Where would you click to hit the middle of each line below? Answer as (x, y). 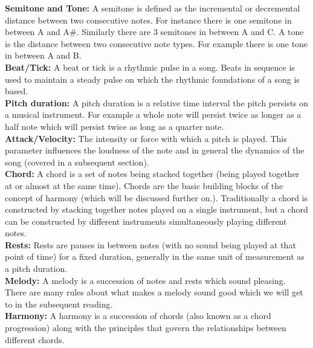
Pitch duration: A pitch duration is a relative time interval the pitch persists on (157, 102)
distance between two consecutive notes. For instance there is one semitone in (148, 20)
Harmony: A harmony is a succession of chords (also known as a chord (138, 316)
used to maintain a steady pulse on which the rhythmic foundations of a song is (152, 79)
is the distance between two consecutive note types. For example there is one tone (156, 43)
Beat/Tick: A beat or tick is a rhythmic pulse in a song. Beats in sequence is (150, 67)
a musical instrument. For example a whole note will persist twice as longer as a (153, 114)
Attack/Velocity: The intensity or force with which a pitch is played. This (146, 138)
